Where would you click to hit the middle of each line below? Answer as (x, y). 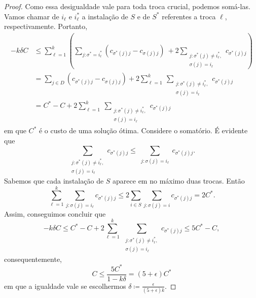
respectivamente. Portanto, (46, 26)
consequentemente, (33, 259)
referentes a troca (189, 16)
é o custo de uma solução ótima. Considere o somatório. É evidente (143, 130)
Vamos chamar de (32, 16)
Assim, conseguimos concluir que (55, 213)
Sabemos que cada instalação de (54, 181)
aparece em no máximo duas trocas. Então (179, 181)
